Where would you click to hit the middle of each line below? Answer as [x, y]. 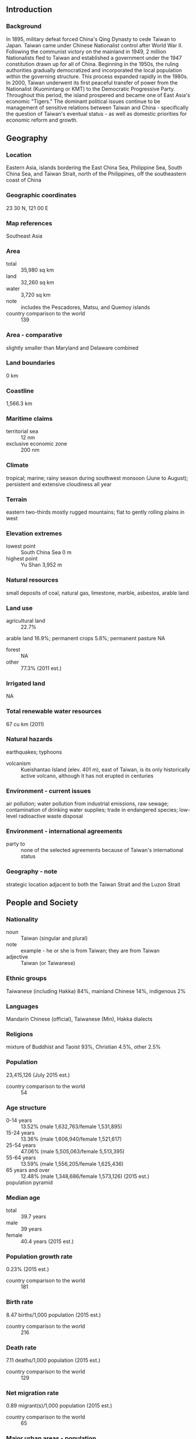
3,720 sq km [36, 295]
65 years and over [28, 1170]
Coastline [20, 390]
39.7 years [34, 1217]
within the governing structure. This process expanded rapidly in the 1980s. [97, 76]
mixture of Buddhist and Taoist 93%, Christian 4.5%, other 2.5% [83, 1047]
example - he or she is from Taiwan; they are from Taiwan [90, 951]
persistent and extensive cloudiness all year [59, 484]
